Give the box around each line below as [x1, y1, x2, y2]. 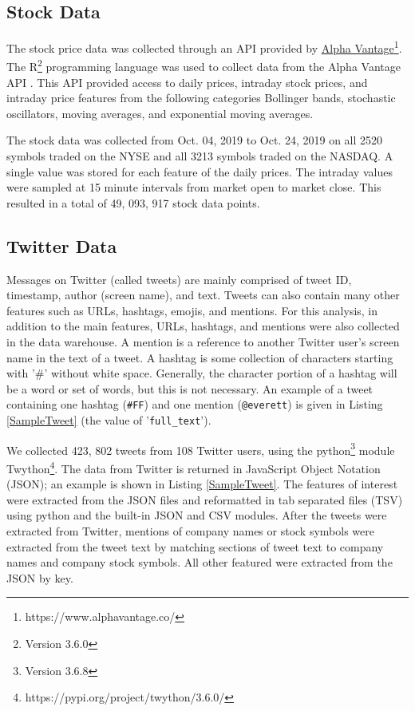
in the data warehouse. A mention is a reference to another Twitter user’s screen [6, 334, 400, 350]
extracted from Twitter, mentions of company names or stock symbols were [6, 523, 374, 539]
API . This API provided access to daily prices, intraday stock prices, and [6, 73, 368, 90]
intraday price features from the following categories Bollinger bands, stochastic [6, 89, 396, 106]
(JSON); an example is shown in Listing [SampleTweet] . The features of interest [6, 476, 398, 492]
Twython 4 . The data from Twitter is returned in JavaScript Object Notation [6, 457, 381, 476]
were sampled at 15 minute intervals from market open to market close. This [6, 179, 381, 196]
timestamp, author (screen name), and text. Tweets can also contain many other [6, 286, 400, 303]
